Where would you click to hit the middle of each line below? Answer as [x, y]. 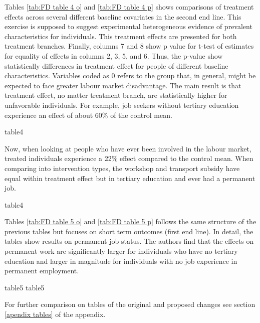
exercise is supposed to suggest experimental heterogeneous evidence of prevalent [128, 26]
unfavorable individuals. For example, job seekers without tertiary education [122, 105]
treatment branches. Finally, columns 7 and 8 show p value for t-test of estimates [129, 46]
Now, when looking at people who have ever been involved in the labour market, [128, 148]
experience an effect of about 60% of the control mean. [88, 115]
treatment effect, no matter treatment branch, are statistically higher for [116, 95]
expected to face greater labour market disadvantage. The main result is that [123, 85]
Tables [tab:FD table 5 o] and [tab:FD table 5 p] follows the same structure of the [131, 221]
